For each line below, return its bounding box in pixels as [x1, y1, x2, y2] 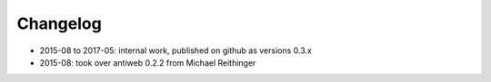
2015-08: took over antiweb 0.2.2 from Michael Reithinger [39, 57, 256, 68]
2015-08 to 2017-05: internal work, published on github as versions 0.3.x [39, 45, 313, 56]
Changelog [16, 14, 102, 33]
